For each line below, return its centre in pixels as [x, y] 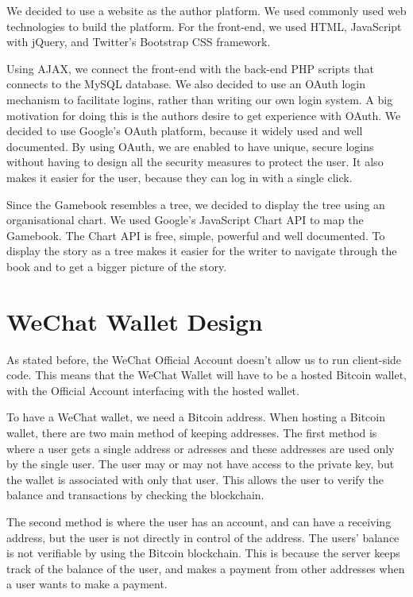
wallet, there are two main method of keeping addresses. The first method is [192, 432]
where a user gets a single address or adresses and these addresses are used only [201, 448]
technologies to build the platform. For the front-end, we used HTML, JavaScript [204, 26]
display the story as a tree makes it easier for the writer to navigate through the [202, 251]
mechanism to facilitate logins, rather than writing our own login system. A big [200, 99]
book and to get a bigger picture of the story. [117, 266]
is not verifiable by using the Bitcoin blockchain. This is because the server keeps [203, 553]
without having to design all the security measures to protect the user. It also [195, 162]
